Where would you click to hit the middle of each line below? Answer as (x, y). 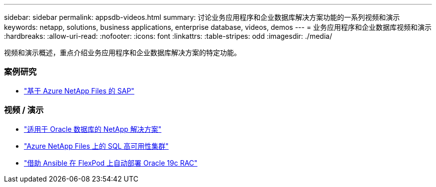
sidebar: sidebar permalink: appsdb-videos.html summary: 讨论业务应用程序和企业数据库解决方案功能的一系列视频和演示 (202, 17)
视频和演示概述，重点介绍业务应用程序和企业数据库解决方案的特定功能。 (122, 52)
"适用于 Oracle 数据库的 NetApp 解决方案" (93, 129)
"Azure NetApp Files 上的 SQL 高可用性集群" (96, 146)
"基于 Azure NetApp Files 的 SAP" (79, 91)
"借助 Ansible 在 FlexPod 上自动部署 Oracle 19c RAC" (111, 163)
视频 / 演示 (24, 110)
